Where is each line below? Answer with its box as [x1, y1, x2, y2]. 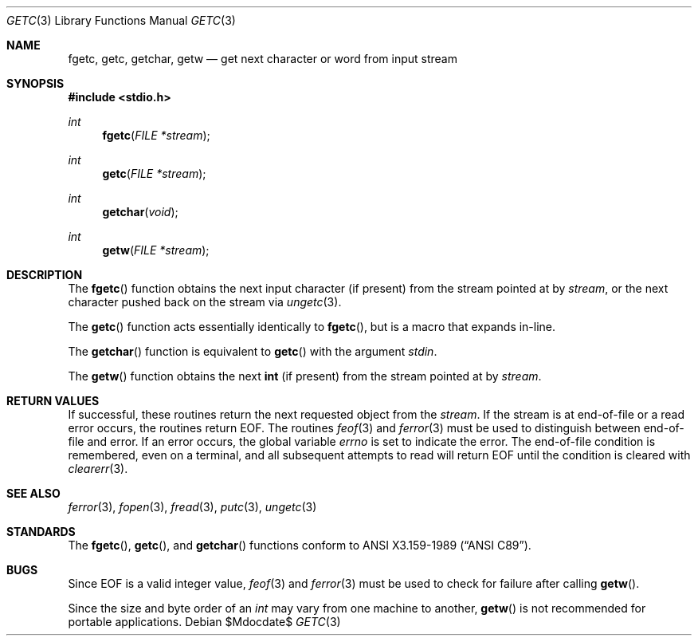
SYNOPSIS [6, 77, 65, 90]
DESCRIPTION [6, 268, 83, 282]
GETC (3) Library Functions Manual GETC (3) [6, 14, 236, 27]
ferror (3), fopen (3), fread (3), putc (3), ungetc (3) [68, 500, 317, 514]
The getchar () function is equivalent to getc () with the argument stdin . [68, 345, 437, 358]
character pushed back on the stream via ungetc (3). [68, 295, 342, 309]
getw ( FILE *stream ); [102, 243, 210, 257]
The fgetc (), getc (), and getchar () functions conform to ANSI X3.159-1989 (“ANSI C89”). [68, 538, 531, 552]
